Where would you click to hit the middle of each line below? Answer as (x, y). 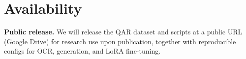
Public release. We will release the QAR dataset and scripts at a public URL (123, 32)
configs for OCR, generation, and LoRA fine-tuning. (82, 51)
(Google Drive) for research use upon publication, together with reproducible (120, 41)
